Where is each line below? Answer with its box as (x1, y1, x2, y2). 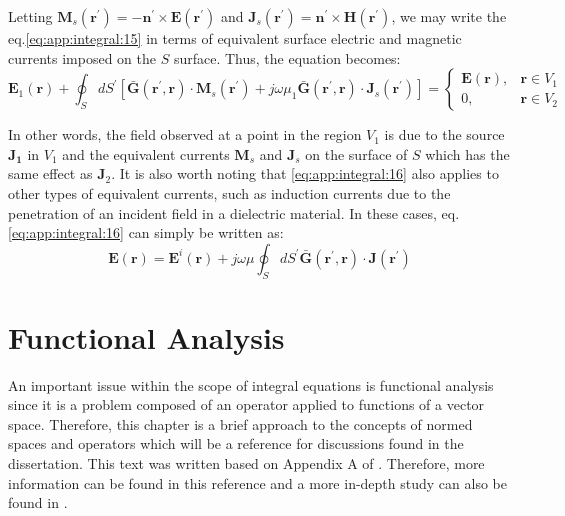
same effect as (8, 163, 93, 184)
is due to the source (384, 124, 505, 145)
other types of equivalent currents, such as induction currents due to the (8, 182, 451, 203)
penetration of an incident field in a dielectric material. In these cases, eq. (8, 202, 460, 223)
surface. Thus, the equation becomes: (173, 47, 401, 68)
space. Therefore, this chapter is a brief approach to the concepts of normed (8, 413, 473, 434)
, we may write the (391, 6, 507, 26)
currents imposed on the (8, 47, 157, 68)
